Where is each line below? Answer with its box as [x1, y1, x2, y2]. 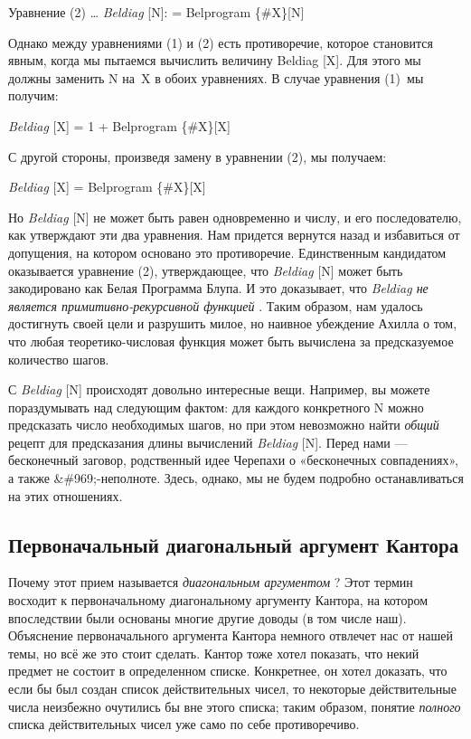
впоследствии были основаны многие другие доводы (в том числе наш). [8, 608, 407, 627]
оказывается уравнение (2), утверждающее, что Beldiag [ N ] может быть [8, 261, 403, 279]
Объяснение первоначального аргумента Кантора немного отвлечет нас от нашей [8, 626, 453, 645]
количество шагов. [8, 349, 109, 368]
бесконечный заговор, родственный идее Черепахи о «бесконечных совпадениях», [8, 450, 458, 469]
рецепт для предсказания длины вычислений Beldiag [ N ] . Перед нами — [8, 432, 408, 451]
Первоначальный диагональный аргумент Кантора [8, 530, 459, 558]
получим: [8, 86, 59, 105]
